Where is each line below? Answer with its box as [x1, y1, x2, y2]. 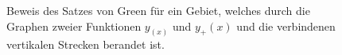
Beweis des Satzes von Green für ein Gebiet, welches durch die [6, 2, 310, 18]
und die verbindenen [236, 17, 336, 34]
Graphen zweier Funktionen [6, 17, 142, 34]
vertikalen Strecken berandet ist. [6, 36, 165, 53]
